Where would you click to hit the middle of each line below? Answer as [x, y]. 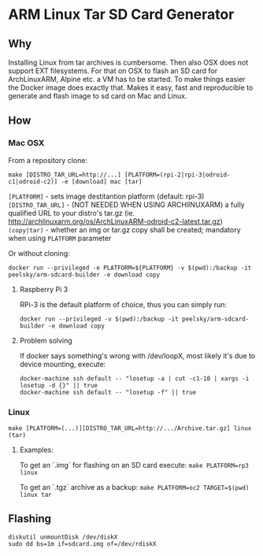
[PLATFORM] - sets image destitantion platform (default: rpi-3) [106, 196]
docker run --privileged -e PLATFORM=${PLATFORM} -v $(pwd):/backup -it [130, 268]
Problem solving [46, 340]
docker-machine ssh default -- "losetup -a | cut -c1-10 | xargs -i [134, 378]
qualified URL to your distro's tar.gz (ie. [72, 213]
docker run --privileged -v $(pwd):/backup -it [99, 319]
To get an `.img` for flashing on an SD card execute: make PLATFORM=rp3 [134, 465]
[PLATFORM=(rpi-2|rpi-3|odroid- [178, 175]
